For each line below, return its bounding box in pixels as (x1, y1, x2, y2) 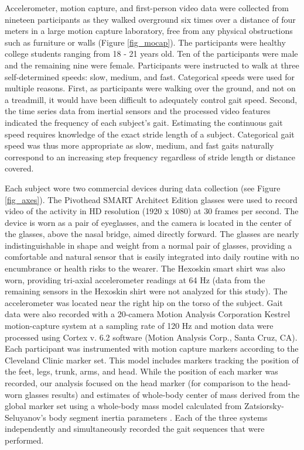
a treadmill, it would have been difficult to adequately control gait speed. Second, (5, 93, 298, 105)
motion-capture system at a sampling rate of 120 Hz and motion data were (5, 320, 274, 332)
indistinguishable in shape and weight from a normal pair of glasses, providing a (5, 239, 292, 251)
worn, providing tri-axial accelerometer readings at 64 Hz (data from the (5, 273, 265, 286)
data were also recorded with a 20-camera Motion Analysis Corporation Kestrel (5, 308, 291, 320)
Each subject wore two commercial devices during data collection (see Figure (5, 181, 281, 194)
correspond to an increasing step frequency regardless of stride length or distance (5, 150, 295, 163)
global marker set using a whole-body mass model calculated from (5, 400, 242, 412)
